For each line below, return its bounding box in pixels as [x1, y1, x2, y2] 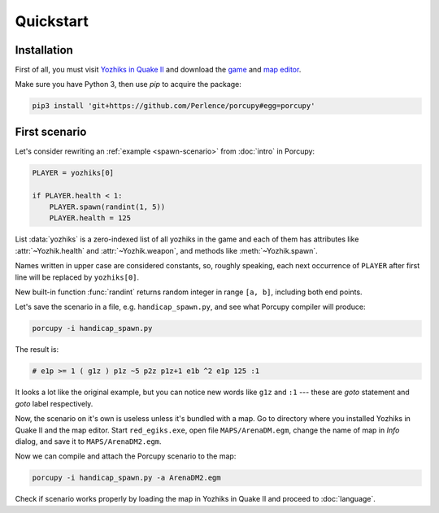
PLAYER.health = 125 [49, 214, 132, 223]
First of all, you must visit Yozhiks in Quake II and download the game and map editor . [15, 65, 302, 75]
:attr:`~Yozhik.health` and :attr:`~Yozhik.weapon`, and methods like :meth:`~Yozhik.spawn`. [15, 246, 319, 255]
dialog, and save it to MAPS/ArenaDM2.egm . [15, 436, 162, 446]
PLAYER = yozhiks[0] [32, 167, 114, 177]
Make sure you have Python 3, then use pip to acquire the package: [15, 80, 241, 89]
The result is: [15, 345, 59, 354]
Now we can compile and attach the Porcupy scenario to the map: [15, 451, 237, 461]
